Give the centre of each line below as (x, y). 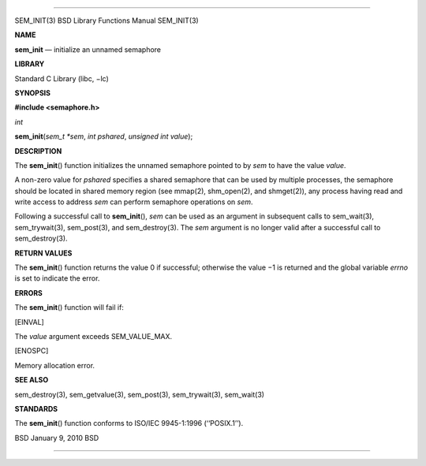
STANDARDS (36, 408)
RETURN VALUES (43, 253)
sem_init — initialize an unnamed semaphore (88, 49)
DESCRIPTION (38, 151)
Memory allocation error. (54, 365)
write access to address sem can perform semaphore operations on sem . (134, 202)
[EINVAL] (30, 322)
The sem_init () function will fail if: (69, 308)
